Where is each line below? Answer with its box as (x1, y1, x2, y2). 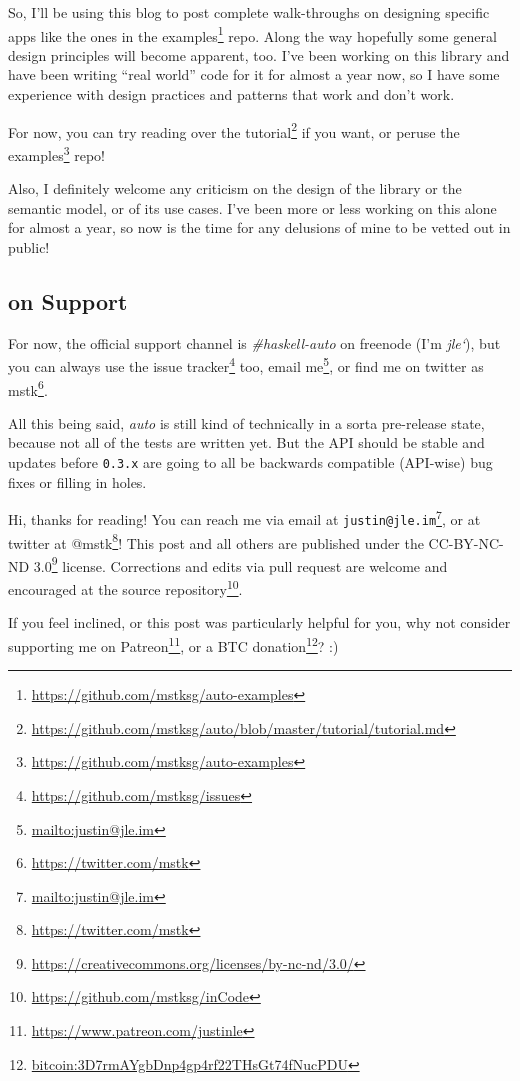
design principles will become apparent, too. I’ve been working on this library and (8, 44, 510, 65)
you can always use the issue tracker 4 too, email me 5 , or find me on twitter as (8, 353, 484, 376)
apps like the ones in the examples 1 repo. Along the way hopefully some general (8, 22, 497, 46)
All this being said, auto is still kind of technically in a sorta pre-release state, (8, 412, 485, 433)
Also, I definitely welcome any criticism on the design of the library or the (8, 178, 462, 199)
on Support (8, 285, 128, 316)
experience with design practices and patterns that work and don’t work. (8, 84, 455, 105)
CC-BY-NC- (428, 532, 504, 553)
